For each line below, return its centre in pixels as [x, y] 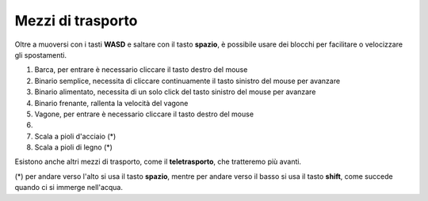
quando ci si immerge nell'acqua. [69, 188]
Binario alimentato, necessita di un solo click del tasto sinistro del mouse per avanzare [175, 92]
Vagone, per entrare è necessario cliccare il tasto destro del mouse [144, 114]
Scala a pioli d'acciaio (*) [75, 136]
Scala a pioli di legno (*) [73, 147]
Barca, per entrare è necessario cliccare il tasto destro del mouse [141, 70]
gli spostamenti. [41, 55]
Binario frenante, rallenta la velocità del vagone [111, 103]
